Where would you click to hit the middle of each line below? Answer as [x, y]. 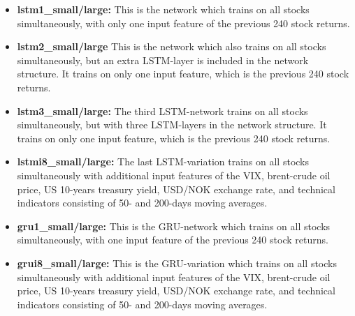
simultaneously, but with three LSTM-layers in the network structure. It [172, 125]
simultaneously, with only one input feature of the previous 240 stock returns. [183, 23]
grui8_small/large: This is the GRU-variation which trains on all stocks [177, 263]
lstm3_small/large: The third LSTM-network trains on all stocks [162, 111]
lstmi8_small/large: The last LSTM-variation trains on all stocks [163, 161]
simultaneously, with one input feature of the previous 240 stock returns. [173, 240]
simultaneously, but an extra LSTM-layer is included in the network [163, 60]
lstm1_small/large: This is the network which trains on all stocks [163, 9]
